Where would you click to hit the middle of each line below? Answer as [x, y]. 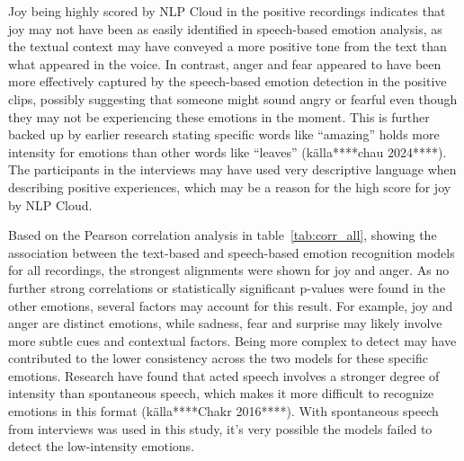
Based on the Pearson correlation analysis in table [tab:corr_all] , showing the [223, 235]
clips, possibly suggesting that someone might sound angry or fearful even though [233, 98]
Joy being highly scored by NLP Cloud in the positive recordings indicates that [227, 11]
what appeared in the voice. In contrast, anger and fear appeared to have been [225, 63]
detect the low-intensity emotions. [102, 446]
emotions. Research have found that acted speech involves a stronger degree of [224, 375]
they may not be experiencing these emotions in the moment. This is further [219, 116]
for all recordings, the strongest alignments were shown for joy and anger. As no [229, 270]
